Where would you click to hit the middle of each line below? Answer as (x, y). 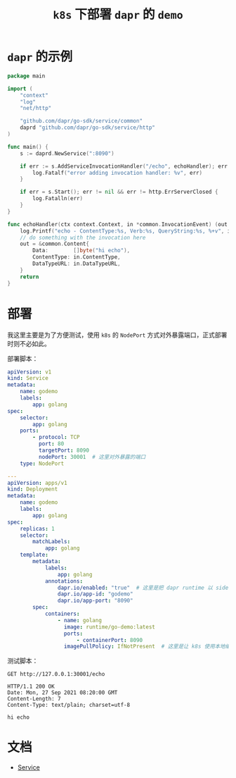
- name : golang (79, 620)
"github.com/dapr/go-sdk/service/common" (81, 121)
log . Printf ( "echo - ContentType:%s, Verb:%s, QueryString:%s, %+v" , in (127, 231)
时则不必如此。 (29, 343)
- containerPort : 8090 (109, 640)
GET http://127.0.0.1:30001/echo (56, 674)
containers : (62, 614)
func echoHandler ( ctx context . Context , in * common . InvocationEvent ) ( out (118, 224)
